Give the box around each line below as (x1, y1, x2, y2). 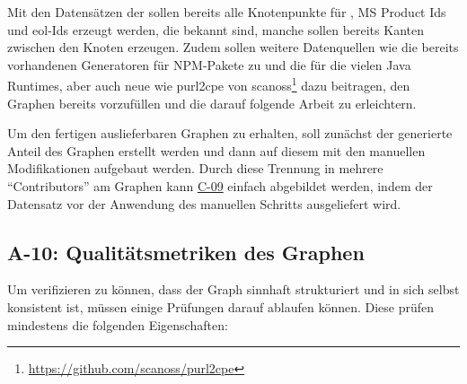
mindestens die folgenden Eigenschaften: (7, 315, 228, 334)
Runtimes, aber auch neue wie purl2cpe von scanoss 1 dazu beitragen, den (7, 74, 410, 95)
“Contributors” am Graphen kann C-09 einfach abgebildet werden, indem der (7, 177, 433, 195)
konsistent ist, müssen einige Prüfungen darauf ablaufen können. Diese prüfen (7, 297, 435, 316)
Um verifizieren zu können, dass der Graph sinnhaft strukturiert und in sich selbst (7, 280, 460, 299)
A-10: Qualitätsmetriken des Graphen (7, 238, 365, 266)
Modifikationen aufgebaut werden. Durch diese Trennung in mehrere (7, 159, 383, 178)
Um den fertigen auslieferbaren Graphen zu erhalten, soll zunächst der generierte (7, 124, 453, 143)
